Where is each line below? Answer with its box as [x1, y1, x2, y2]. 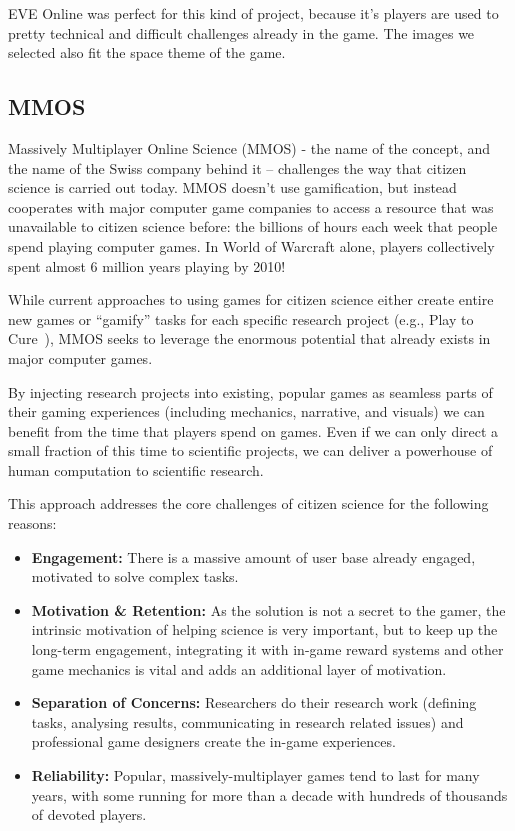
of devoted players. [31, 804, 147, 825]
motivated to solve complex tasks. [31, 566, 239, 587]
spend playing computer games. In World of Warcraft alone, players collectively [8, 235, 495, 256]
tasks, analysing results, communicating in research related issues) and [31, 711, 464, 732]
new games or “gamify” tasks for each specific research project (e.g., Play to [8, 308, 474, 329]
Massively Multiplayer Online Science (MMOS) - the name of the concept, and [8, 137, 491, 158]
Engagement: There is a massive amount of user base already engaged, [31, 546, 476, 567]
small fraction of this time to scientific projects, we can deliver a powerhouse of [8, 440, 493, 461]
